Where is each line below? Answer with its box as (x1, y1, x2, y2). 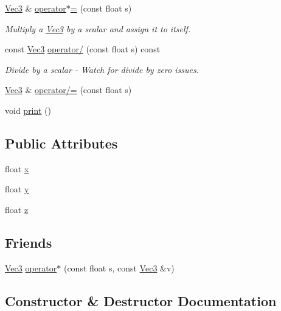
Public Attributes (5, 133, 118, 152)
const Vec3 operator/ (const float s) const (5, 43, 161, 55)
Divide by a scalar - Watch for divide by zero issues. (5, 63, 199, 75)
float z (5, 203, 29, 215)
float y (5, 183, 29, 195)
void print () (5, 103, 51, 116)
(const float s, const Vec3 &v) (63, 261, 175, 274)
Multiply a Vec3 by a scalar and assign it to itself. (5, 22, 191, 35)
